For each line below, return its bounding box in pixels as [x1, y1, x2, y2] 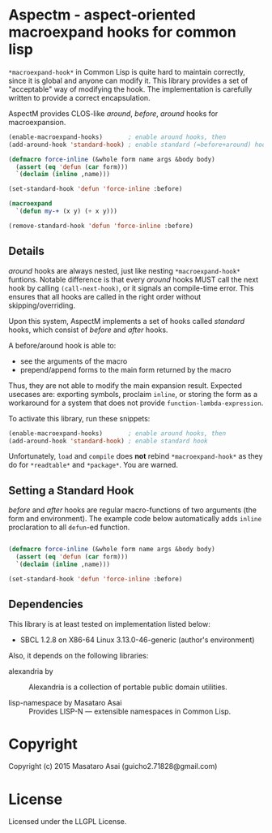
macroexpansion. [8, 117, 66, 127]
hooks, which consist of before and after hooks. [8, 325, 168, 334]
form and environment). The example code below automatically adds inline [8, 514, 261, 524]
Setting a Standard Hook [8, 483, 134, 497]
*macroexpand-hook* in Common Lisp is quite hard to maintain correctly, [8, 67, 245, 76]
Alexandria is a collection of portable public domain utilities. [28, 682, 228, 692]
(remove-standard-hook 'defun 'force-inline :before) [8, 222, 194, 230]
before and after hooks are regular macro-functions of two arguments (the [8, 505, 257, 515]
